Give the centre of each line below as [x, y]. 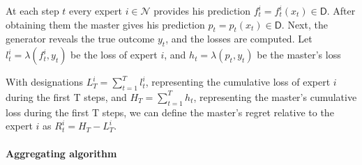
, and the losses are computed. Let [239, 39]
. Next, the [304, 24]
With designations [45, 82]
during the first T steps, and [66, 96]
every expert [96, 10]
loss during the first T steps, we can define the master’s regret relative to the [170, 112]
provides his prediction [202, 10]
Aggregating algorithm [61, 153]
